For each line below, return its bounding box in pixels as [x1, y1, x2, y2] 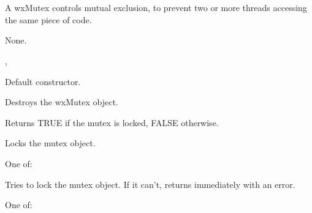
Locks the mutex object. [5, 136, 96, 149]
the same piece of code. [5, 13, 92, 26]
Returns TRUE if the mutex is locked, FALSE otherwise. [5, 116, 219, 129]
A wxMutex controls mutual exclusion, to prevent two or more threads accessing [5, 1, 307, 14]
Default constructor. [5, 75, 81, 88]
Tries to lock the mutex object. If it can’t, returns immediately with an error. [5, 177, 295, 190]
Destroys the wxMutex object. [5, 95, 118, 108]
